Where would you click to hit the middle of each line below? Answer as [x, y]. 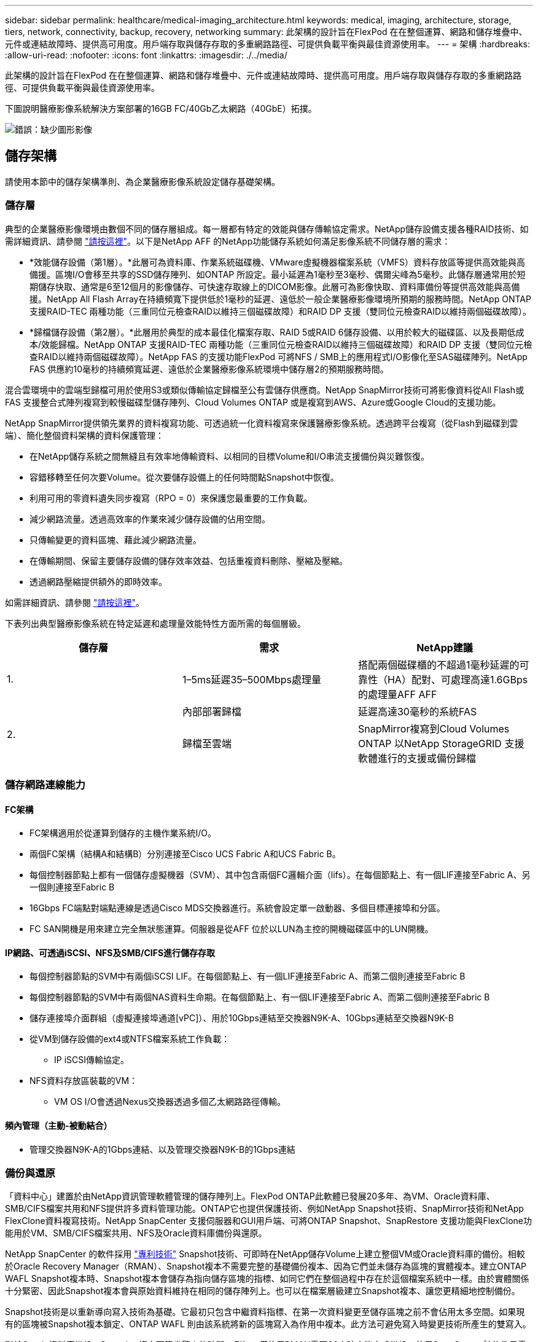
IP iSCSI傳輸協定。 [92, 1060]
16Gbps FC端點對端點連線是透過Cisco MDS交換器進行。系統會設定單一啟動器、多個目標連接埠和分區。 [237, 908]
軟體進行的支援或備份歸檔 [417, 758]
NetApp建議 [445, 647]
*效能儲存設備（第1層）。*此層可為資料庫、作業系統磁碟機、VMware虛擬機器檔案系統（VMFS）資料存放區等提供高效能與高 [278, 262]
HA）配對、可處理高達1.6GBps [458, 679]
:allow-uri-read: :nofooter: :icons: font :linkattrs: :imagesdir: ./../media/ [146, 55]
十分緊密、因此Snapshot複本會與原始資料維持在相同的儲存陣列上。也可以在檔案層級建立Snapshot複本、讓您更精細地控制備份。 [263, 1291]
